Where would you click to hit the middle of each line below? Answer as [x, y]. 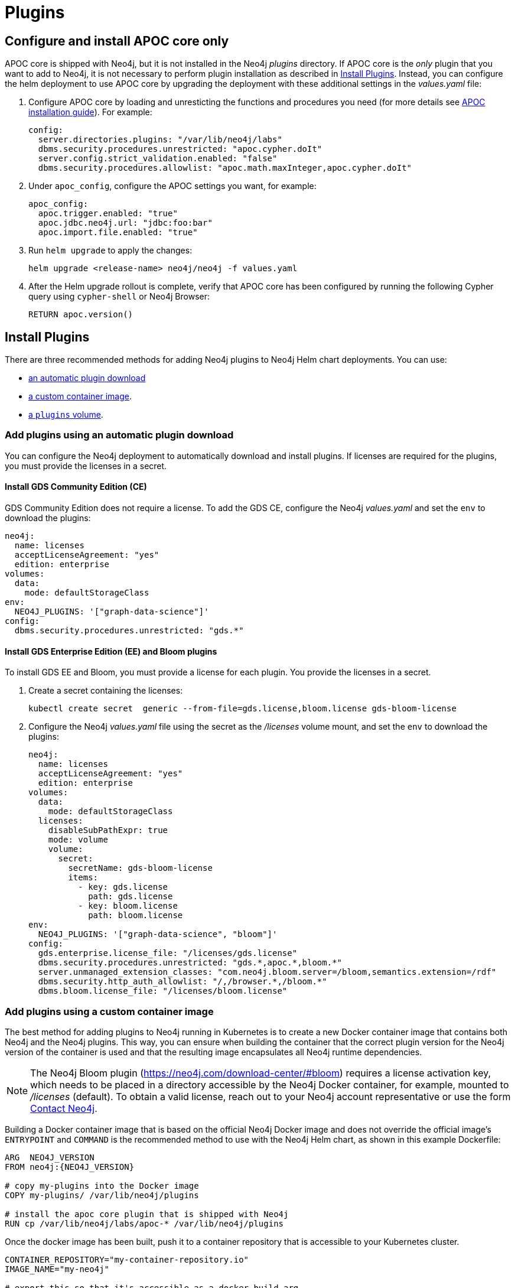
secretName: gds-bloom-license [140, 868]
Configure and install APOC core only [117, 41]
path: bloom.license [136, 915]
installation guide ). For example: [90, 112]
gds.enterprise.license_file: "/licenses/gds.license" [168, 953]
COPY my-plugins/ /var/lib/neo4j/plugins [102, 1195]
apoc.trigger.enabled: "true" [108, 214]
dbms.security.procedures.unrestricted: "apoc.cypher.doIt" [180, 149]
